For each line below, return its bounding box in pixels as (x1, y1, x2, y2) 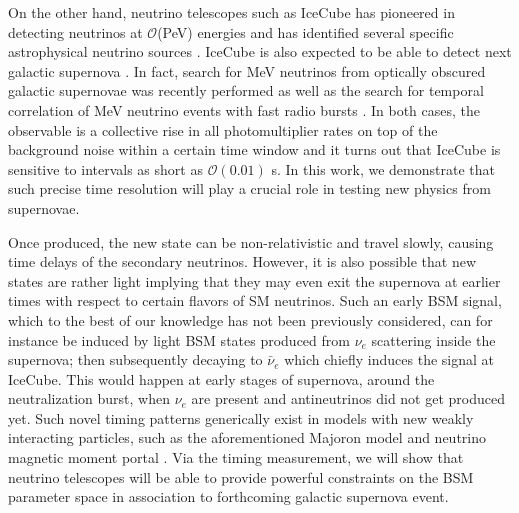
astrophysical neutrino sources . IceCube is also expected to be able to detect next (8, 41, 512, 62)
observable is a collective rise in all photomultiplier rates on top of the (8, 119, 438, 140)
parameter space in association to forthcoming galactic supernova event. (8, 486, 449, 507)
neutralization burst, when (8, 388, 170, 409)
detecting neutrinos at (8, 21, 143, 42)
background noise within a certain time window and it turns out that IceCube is (8, 139, 501, 160)
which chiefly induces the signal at (284, 349, 494, 370)
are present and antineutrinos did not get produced (191, 388, 505, 409)
